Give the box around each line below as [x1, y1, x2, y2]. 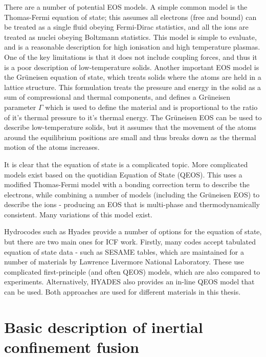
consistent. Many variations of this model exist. [4, 209, 152, 219]
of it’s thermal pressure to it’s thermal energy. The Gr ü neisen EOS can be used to [4, 111, 262, 122]
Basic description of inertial [4, 316, 203, 337]
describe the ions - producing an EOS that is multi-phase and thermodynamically [4, 199, 260, 210]
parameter [4, 101, 36, 112]
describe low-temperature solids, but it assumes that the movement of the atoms [4, 122, 256, 132]
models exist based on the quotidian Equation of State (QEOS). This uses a [4, 169, 242, 180]
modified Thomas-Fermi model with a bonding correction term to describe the [4, 179, 250, 190]
